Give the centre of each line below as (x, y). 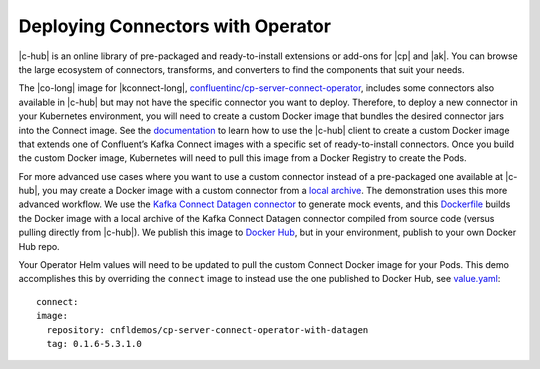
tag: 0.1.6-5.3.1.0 (94, 343)
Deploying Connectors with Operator (175, 26)
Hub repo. (39, 246)
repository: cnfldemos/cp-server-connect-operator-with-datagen (207, 329)
